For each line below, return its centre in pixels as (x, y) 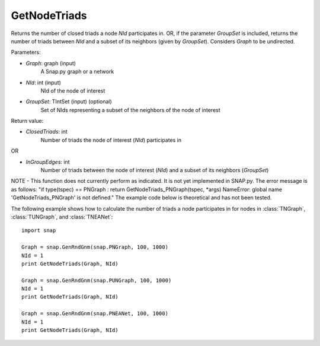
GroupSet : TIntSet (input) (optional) (69, 101)
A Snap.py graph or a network (77, 72)
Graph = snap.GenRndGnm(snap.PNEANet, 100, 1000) (95, 314)
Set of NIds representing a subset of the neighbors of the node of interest (130, 110)
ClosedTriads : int (47, 132)
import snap (39, 231)
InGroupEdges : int (48, 162)
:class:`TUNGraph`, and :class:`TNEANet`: (62, 217)
